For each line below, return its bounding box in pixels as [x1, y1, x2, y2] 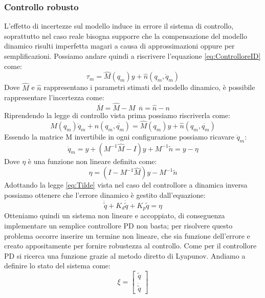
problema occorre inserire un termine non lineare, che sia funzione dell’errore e [4, 230, 250, 241]
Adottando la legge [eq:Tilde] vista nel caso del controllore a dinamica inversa [4, 179, 248, 190]
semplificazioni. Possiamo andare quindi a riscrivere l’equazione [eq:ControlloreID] [4, 51, 261, 61]
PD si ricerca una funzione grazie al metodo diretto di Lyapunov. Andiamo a [4, 250, 246, 261]
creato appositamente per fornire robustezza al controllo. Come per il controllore [4, 240, 257, 251]
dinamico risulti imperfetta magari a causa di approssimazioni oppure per [4, 40, 235, 51]
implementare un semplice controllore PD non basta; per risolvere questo [4, 220, 233, 231]
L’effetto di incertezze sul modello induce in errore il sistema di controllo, [4, 20, 234, 31]
